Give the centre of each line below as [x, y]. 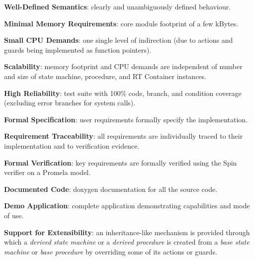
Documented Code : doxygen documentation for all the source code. [111, 189]
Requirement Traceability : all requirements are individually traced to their [124, 136]
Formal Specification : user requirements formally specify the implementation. [126, 119]
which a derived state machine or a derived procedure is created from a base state [127, 242]
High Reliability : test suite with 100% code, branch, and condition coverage [123, 93]
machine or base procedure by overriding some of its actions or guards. [111, 251]
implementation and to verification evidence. [72, 145]
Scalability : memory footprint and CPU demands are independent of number [123, 66]
